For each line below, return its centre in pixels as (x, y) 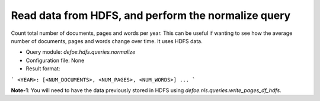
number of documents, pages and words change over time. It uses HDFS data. (107, 41)
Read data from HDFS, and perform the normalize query (151, 15)
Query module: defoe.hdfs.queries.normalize (81, 52)
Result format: (43, 69)
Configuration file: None (55, 60)
